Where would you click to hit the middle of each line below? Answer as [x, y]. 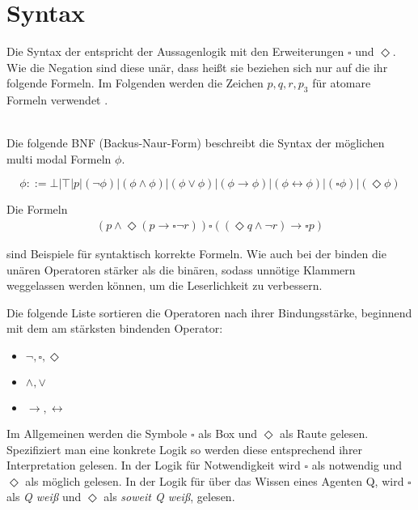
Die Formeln [37, 209]
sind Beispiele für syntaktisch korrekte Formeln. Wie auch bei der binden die [196, 254]
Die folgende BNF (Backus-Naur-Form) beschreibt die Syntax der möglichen [196, 143]
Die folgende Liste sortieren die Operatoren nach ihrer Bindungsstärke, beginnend [209, 312]
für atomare [342, 83]
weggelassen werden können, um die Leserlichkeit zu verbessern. [165, 285]
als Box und [228, 433]
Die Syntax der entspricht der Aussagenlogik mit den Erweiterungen [175, 51]
